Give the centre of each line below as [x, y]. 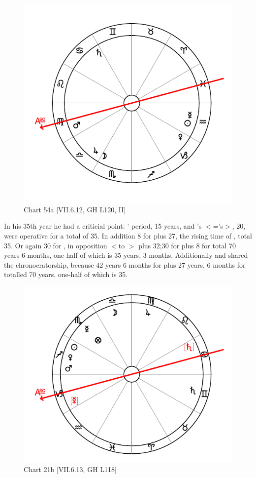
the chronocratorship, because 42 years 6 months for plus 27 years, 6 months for [125, 264]
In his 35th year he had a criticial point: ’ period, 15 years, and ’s [103, 226]
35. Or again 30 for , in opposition [56, 245]
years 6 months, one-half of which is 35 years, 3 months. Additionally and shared [126, 255]
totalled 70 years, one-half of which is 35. [66, 274]
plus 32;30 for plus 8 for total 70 [187, 245]
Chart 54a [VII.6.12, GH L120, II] [75, 209]
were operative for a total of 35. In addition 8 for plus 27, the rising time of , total [128, 235]
